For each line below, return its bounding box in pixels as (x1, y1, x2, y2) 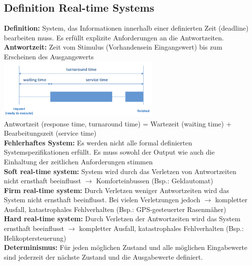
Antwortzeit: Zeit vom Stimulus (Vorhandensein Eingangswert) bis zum (4, 42, 222, 52)
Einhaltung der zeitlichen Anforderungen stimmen (4, 156, 153, 166)
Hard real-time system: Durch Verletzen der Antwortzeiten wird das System (4, 213, 241, 224)
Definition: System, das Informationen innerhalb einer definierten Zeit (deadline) (4, 23, 249, 33)
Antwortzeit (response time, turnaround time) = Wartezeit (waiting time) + (4, 118, 232, 128)
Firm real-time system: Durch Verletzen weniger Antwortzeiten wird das (4, 185, 229, 195)
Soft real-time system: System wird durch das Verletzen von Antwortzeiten (4, 166, 236, 176)
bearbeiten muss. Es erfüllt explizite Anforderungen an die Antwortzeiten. (4, 32, 224, 42)
